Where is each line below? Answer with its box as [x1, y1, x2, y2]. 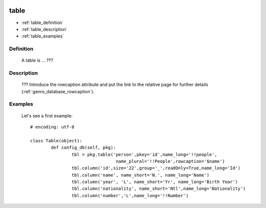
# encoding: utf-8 [30, 124, 75, 130]
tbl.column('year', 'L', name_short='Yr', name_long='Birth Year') [71, 179, 238, 185]
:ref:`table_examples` [21, 33, 64, 39]
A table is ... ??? [21, 57, 54, 63]
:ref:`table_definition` [21, 20, 64, 26]
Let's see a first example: [21, 113, 73, 119]
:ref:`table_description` [21, 26, 67, 32]
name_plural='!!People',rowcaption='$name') [116, 158, 225, 164]
